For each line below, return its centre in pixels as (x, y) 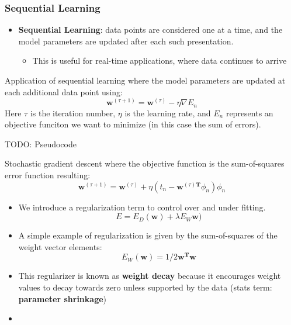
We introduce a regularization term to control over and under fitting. (142, 207)
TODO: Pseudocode (41, 144)
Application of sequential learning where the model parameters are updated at (145, 80)
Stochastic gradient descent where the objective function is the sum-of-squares (145, 163)
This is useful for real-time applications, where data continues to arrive (160, 60)
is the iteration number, (73, 113)
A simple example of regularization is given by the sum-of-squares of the (148, 235)
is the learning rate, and (168, 113)
